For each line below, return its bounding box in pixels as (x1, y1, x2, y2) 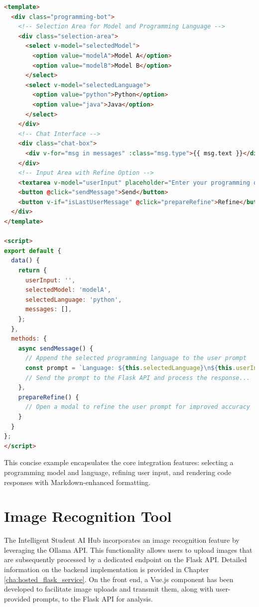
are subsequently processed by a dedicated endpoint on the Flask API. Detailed (4, 554, 247, 565)
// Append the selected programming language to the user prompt (25, 355, 247, 362)
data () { (11, 257, 40, 264)
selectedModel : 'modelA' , (25, 286, 111, 294)
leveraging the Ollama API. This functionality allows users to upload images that (4, 544, 253, 555)
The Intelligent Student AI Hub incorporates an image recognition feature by (4, 535, 240, 545)
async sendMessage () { (18, 345, 93, 352)
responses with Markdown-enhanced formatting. (4, 477, 150, 487)
